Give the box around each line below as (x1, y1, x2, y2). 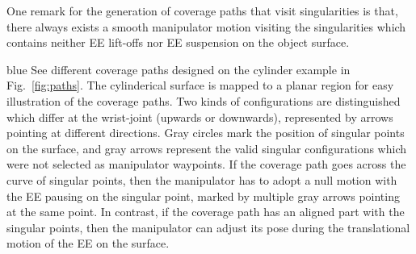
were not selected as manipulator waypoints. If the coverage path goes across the (6, 156, 406, 173)
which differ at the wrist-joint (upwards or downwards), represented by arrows (6, 108, 393, 125)
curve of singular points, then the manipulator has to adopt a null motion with (6, 171, 397, 188)
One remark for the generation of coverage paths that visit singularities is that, (6, 2, 398, 19)
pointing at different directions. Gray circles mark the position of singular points (6, 124, 405, 141)
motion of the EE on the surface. (6, 235, 170, 252)
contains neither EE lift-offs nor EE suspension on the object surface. (6, 34, 350, 51)
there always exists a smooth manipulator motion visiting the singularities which (6, 18, 406, 35)
